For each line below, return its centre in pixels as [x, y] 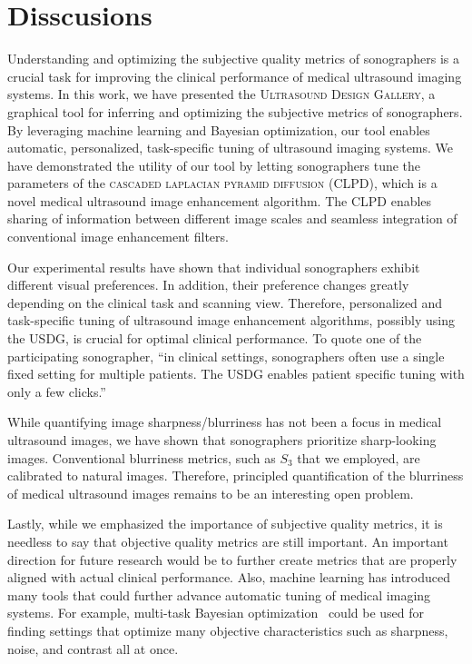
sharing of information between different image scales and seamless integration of [232, 218]
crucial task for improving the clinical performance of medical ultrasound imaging [235, 76]
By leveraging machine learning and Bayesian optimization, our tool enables [219, 129]
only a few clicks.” [57, 391]
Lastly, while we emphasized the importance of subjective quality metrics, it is [225, 524]
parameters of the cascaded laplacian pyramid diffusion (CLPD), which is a [222, 183]
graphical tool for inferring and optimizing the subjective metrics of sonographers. [235, 111]
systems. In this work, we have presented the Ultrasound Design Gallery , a [221, 94]
